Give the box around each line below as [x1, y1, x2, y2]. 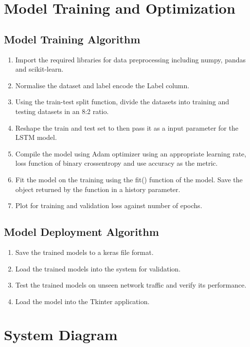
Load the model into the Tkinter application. [15, 296, 150, 306]
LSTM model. [15, 132, 57, 142]
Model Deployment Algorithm [4, 224, 159, 239]
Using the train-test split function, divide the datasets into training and [15, 96, 229, 107]
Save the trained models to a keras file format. [15, 247, 154, 257]
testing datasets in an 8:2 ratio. [15, 106, 109, 116]
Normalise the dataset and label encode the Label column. [15, 80, 190, 90]
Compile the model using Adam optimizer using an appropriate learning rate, [15, 148, 247, 158]
